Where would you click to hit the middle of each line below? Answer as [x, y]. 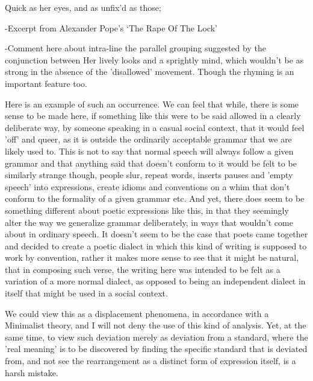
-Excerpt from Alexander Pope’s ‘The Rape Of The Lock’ [111, 27]
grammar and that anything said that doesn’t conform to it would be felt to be [151, 163]
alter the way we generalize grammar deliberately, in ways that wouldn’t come [149, 222]
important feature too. [46, 83]
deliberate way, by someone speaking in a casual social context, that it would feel [155, 127]
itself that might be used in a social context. [86, 293]
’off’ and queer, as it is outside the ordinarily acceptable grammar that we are [148, 139]
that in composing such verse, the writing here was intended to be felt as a [143, 269]
